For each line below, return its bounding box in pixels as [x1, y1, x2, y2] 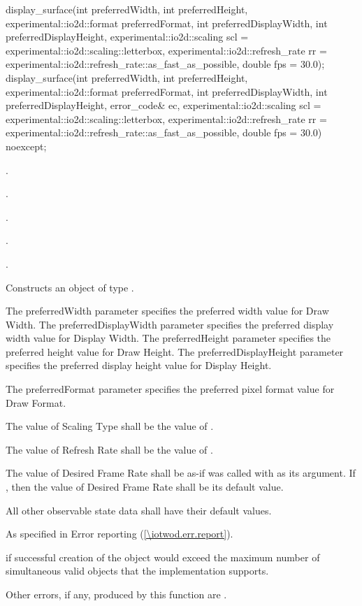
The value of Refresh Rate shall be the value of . [6, 442, 213, 456]
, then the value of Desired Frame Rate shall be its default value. [6, 479, 284, 494]
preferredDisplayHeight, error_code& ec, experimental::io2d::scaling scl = [6, 98, 321, 113]
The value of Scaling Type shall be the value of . [6, 419, 214, 433]
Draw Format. [6, 395, 66, 410]
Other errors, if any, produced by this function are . [6, 587, 227, 601]
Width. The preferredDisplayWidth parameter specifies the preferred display [6, 317, 334, 331]
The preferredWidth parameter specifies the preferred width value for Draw [6, 303, 329, 318]
